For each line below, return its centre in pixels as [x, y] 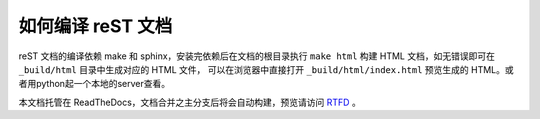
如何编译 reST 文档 [95, 26]
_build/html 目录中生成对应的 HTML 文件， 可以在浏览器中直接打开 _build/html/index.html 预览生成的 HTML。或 [266, 69]
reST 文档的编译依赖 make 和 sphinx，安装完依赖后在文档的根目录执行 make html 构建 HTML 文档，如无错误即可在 [256, 56]
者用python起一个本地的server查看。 [94, 84]
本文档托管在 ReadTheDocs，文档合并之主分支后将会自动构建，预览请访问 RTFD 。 [190, 102]
